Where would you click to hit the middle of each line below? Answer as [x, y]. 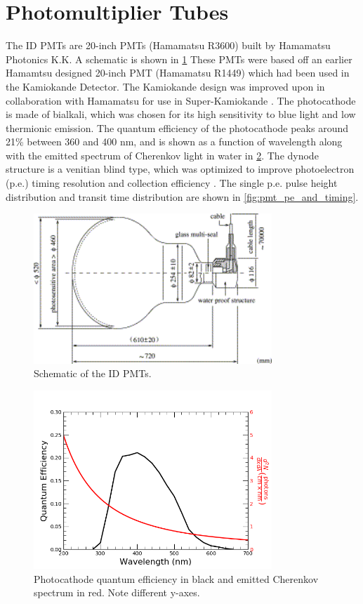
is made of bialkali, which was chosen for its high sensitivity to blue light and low [181, 114]
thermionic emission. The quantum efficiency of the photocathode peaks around [177, 127]
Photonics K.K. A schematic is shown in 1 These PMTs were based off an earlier [179, 59]
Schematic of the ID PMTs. [93, 373]
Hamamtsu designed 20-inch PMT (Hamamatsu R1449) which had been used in [178, 73]
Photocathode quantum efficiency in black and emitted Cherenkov [176, 578]
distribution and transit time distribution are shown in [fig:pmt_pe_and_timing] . [182, 196]
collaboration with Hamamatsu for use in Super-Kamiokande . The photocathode [181, 100]
